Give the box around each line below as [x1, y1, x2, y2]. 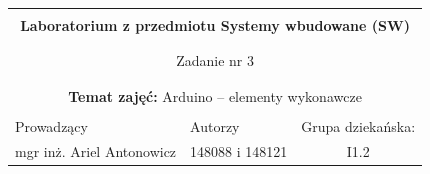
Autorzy [190, 115, 240, 136]
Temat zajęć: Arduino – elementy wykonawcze [68, 85, 362, 106]
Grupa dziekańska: [301, 115, 416, 136]
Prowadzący [15, 115, 88, 136]
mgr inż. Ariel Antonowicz [15, 140, 177, 161]
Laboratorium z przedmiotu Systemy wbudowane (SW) [20, 15, 410, 35]
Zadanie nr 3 [176, 50, 254, 71]
